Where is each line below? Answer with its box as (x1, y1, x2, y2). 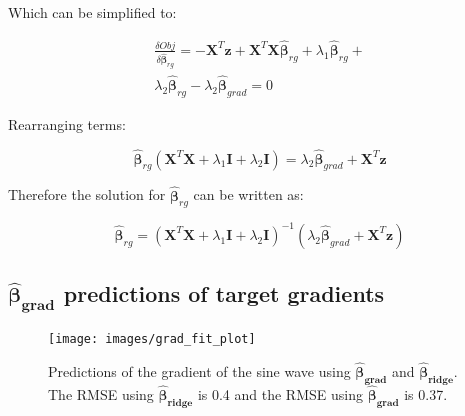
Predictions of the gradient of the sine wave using (48, 360, 351, 381)
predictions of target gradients (63, 278, 385, 309)
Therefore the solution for (8, 184, 166, 205)
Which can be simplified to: (8, 2, 177, 22)
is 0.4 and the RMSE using (197, 383, 363, 404)
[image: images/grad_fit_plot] (48, 331, 256, 346)
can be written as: (193, 184, 304, 205)
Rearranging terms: (8, 113, 126, 134)
